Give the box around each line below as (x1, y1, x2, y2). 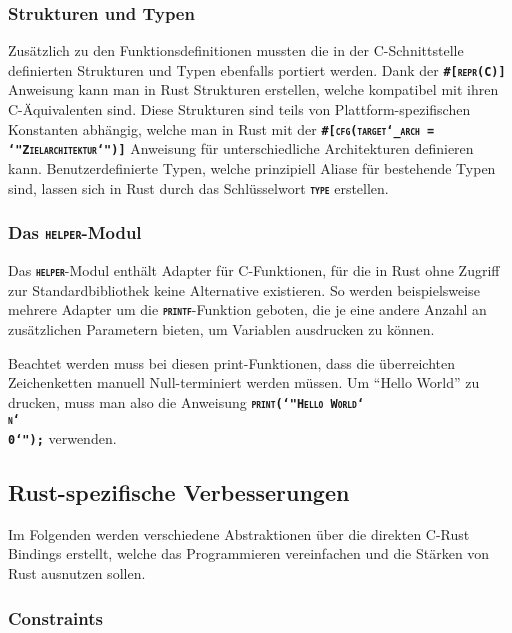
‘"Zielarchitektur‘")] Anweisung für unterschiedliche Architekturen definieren (8, 138, 474, 159)
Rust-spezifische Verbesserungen (8, 477, 350, 508)
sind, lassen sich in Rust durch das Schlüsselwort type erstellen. (8, 177, 389, 198)
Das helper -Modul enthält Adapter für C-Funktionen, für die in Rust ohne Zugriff (8, 260, 500, 280)
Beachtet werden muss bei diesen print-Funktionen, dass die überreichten (8, 352, 455, 373)
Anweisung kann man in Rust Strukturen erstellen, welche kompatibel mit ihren (8, 79, 499, 100)
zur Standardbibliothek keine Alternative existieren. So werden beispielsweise (8, 279, 480, 300)
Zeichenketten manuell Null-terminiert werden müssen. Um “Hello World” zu (8, 372, 480, 393)
